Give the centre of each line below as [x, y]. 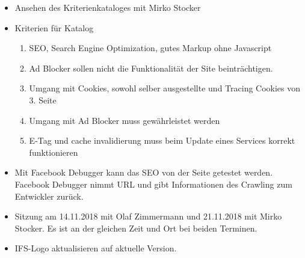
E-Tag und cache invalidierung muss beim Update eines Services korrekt [162, 140]
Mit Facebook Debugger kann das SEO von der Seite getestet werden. [144, 172]
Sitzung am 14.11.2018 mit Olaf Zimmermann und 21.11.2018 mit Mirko [148, 216]
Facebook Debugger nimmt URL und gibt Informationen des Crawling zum [153, 184]
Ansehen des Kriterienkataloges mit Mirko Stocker [108, 7]
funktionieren [54, 152]
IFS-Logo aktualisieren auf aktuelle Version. [96, 248]
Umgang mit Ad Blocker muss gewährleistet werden [125, 120]
